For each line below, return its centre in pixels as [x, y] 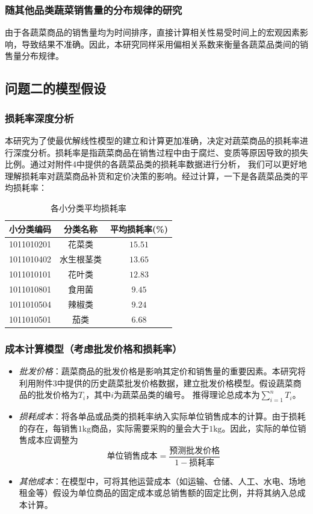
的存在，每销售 [48, 428]
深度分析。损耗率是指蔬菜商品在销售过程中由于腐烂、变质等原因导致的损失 [160, 152]
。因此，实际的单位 [260, 428]
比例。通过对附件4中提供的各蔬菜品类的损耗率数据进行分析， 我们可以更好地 [156, 164]
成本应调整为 [53, 440]
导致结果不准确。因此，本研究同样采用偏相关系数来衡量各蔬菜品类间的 [160, 44]
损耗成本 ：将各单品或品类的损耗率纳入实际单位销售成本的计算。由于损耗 [162, 416]
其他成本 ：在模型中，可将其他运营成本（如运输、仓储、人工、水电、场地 [162, 481]
